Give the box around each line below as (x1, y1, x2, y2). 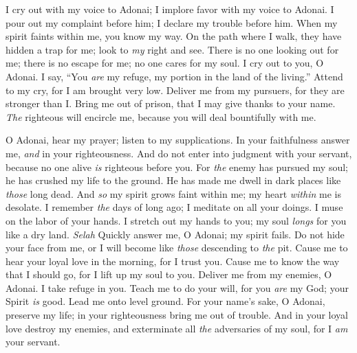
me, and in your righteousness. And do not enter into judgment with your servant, (6, 146, 352, 160)
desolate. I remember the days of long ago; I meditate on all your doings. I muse (6, 200, 343, 214)
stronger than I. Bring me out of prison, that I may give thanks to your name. (6, 96, 336, 111)
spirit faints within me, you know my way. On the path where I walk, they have (6, 29, 342, 43)
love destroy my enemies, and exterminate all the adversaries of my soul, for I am (6, 321, 348, 335)
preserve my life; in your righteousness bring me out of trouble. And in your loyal (6, 308, 348, 322)
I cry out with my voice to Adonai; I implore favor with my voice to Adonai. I (6, 2, 334, 16)
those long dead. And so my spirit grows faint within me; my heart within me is (6, 186, 341, 201)
